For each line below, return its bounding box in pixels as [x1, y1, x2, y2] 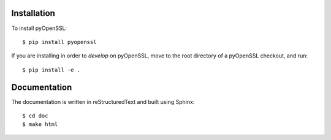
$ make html [22, 121, 58, 128]
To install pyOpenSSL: [11, 24, 67, 32]
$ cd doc [22, 112, 48, 119]
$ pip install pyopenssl [22, 39, 97, 45]
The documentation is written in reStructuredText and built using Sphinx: [11, 98, 195, 105]
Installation [11, 8, 55, 18]
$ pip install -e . [22, 66, 81, 73]
